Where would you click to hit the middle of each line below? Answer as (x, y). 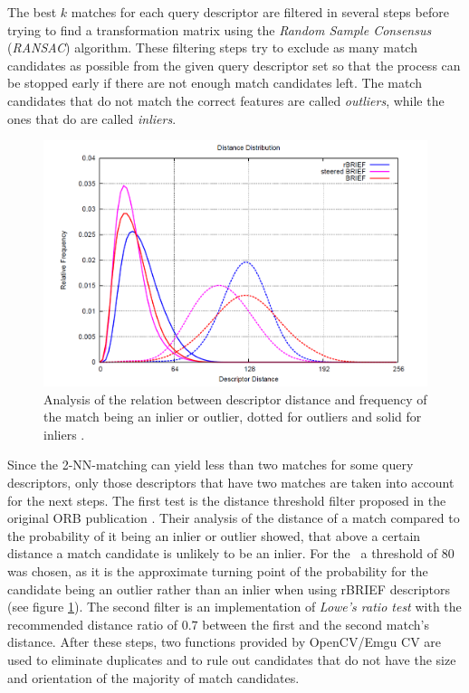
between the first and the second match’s (316, 624)
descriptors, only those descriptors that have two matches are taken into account (231, 482)
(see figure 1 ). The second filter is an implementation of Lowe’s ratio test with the (234, 607)
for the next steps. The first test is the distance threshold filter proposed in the (227, 500)
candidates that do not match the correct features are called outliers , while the (226, 100)
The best (32, 12)
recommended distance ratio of (92, 624)
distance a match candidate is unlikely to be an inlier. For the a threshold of (223, 553)
